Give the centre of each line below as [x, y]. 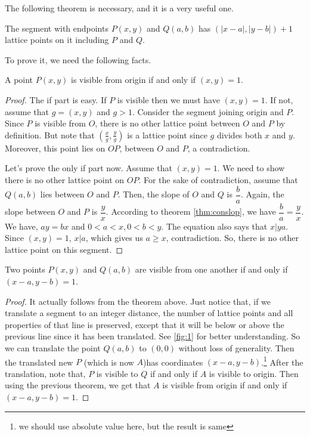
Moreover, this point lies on [55, 148]
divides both [239, 134]
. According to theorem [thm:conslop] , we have [191, 211]
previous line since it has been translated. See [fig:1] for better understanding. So [153, 336]
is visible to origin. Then [254, 373]
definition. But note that [50, 134]
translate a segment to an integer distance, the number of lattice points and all [149, 313]
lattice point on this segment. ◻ [64, 249]
